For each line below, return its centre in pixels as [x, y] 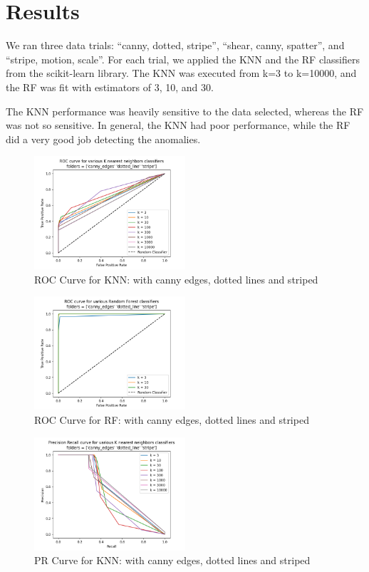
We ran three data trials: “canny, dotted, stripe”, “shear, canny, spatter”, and [175, 45]
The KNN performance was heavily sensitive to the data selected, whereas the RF [185, 111]
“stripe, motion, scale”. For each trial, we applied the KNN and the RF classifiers [183, 59]
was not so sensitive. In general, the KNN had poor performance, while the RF [178, 125]
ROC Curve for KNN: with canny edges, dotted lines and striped [176, 279]
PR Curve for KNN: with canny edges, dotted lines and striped [172, 560]
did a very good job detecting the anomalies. [103, 139]
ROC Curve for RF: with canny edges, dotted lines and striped [172, 420]
